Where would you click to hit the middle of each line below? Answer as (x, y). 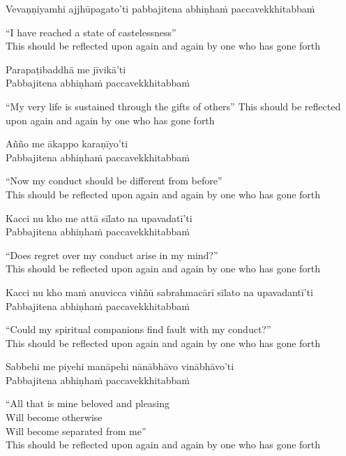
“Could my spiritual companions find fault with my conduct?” (138, 329)
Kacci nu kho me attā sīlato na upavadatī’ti (99, 218)
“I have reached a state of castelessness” (91, 32)
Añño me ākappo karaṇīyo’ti (67, 144)
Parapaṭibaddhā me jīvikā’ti (66, 69)
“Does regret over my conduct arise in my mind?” (112, 255)
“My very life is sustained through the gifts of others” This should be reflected (173, 106)
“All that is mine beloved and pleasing (88, 403)
